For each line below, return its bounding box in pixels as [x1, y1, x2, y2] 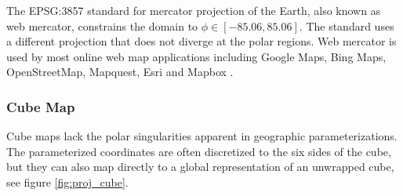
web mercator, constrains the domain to [6, 17, 198, 34]
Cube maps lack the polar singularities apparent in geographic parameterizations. [6, 128, 398, 144]
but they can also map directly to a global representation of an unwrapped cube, [6, 158, 394, 175]
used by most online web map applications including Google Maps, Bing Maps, [6, 48, 387, 64]
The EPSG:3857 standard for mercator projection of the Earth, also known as [6, 2, 381, 18]
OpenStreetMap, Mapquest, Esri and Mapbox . [6, 64, 234, 80]
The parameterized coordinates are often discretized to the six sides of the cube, [6, 143, 391, 159]
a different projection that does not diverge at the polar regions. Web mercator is [6, 33, 397, 49]
